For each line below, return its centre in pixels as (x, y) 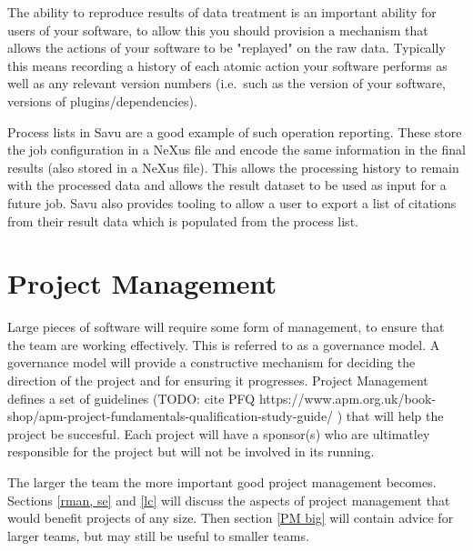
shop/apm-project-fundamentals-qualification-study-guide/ (171, 416)
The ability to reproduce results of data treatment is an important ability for (222, 12)
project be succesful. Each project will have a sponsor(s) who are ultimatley (219, 433)
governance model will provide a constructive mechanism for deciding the (211, 362)
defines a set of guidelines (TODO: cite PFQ (131, 398)
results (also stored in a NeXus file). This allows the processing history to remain (233, 167)
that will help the (395, 416)
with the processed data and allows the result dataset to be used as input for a (227, 185)
